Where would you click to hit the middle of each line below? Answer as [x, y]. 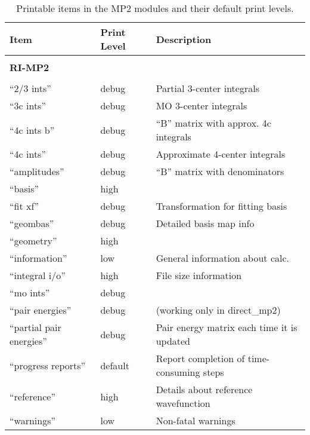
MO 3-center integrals [201, 105]
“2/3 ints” [30, 88]
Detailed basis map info [205, 223]
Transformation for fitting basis [221, 206]
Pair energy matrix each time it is [227, 327]
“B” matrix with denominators [220, 171]
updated [173, 341]
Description [184, 39]
